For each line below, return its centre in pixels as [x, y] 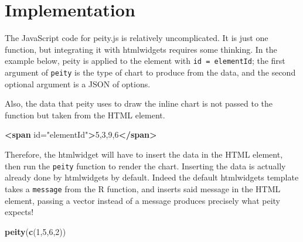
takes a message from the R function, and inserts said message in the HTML [143, 188]
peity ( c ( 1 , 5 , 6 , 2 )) [35, 231]
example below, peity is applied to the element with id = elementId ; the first [145, 61]
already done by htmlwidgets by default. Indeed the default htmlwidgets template [152, 177]
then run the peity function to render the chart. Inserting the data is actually [145, 166]
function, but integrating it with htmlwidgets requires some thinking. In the [141, 49]
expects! [19, 212]
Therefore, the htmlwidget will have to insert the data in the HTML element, [144, 154]
